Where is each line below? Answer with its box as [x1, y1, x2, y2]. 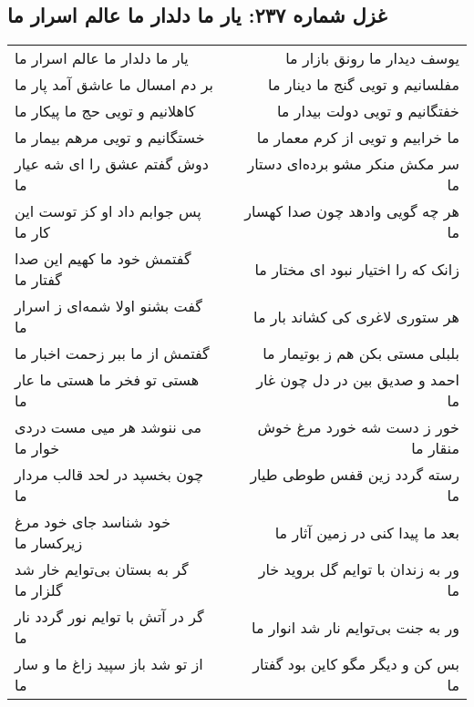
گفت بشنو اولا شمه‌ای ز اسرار [15, 295, 202, 317]
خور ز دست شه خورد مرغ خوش [257, 416, 459, 438]
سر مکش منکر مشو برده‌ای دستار [247, 153, 459, 175]
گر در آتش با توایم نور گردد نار [15, 606, 204, 628]
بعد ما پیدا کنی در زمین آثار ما [274, 521, 459, 543]
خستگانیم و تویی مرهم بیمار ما [15, 127, 205, 149]
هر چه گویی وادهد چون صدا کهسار [244, 200, 459, 222]
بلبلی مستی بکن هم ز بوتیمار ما [263, 343, 459, 364]
